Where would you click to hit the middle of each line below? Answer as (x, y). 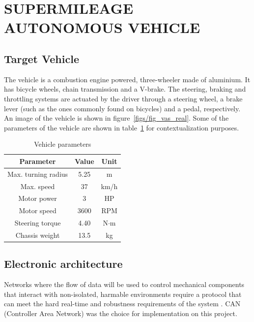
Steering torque (38, 223)
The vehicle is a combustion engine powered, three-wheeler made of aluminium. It (127, 79)
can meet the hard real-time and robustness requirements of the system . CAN (122, 304)
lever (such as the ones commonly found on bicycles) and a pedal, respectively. (122, 108)
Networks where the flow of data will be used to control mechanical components (124, 284)
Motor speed (38, 210)
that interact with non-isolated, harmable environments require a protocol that (123, 294)
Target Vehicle (42, 58)
